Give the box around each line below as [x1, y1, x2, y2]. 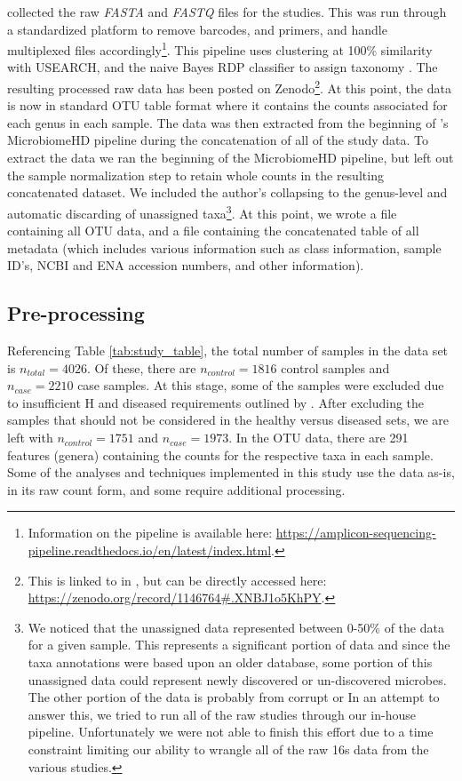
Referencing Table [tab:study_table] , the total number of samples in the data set [7, 341, 449, 360]
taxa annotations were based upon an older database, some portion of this [28, 652, 433, 671]
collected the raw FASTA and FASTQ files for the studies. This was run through [7, 3, 447, 20]
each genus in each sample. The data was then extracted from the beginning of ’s [7, 113, 449, 131]
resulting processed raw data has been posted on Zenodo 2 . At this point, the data [7, 76, 451, 97]
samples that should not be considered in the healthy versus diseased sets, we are [7, 410, 450, 429]
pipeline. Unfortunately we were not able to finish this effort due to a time [28, 722, 434, 741]
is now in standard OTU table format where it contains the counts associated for [7, 96, 448, 115]
